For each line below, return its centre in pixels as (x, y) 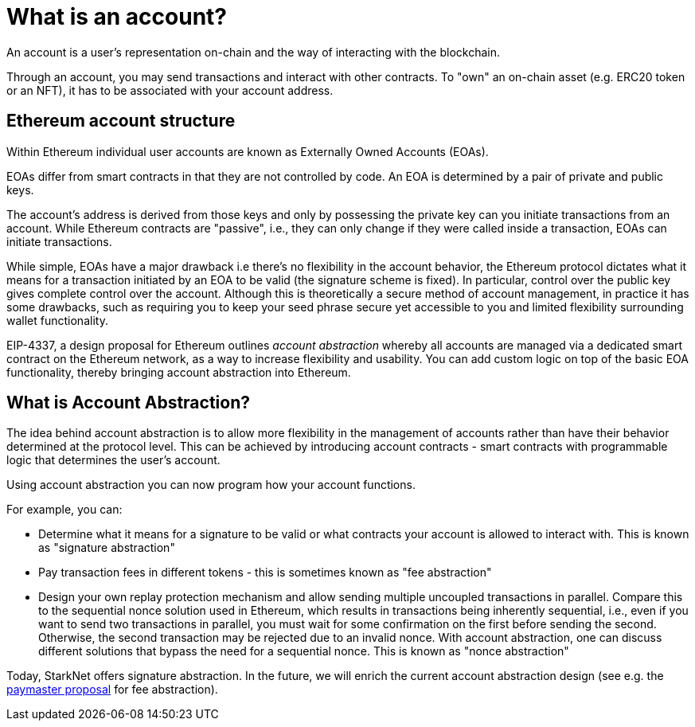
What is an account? (117, 17)
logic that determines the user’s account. (113, 460)
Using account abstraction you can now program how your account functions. (211, 485)
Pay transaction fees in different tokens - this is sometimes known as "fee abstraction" (265, 573)
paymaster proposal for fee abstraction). (112, 690)
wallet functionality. (57, 320)
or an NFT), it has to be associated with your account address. (170, 90)
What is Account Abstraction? (129, 403)
